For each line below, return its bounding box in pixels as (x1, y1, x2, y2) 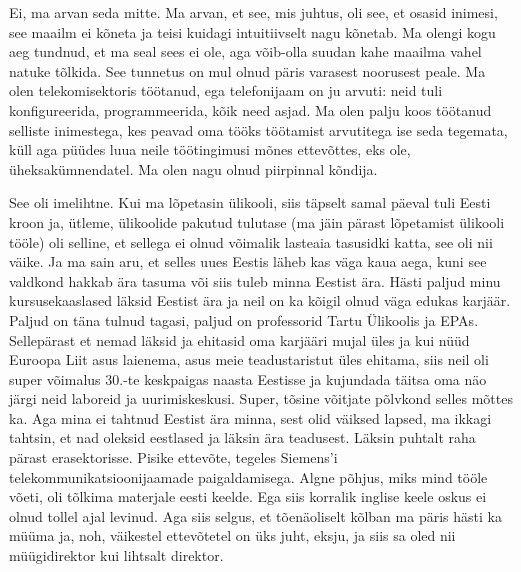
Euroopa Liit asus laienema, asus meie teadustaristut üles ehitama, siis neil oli (9, 349, 489, 370)
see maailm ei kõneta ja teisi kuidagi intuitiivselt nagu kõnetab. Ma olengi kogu (9, 21, 496, 42)
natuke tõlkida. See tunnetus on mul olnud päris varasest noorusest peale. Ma (9, 60, 486, 81)
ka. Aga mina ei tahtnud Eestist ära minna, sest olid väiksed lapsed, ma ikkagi (9, 407, 492, 428)
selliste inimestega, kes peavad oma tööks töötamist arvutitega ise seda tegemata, (9, 119, 508, 140)
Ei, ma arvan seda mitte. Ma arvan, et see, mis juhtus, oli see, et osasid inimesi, (9, 2, 498, 22)
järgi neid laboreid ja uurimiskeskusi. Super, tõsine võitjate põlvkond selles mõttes (9, 388, 513, 409)
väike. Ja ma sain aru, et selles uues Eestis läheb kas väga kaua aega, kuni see (9, 251, 487, 272)
